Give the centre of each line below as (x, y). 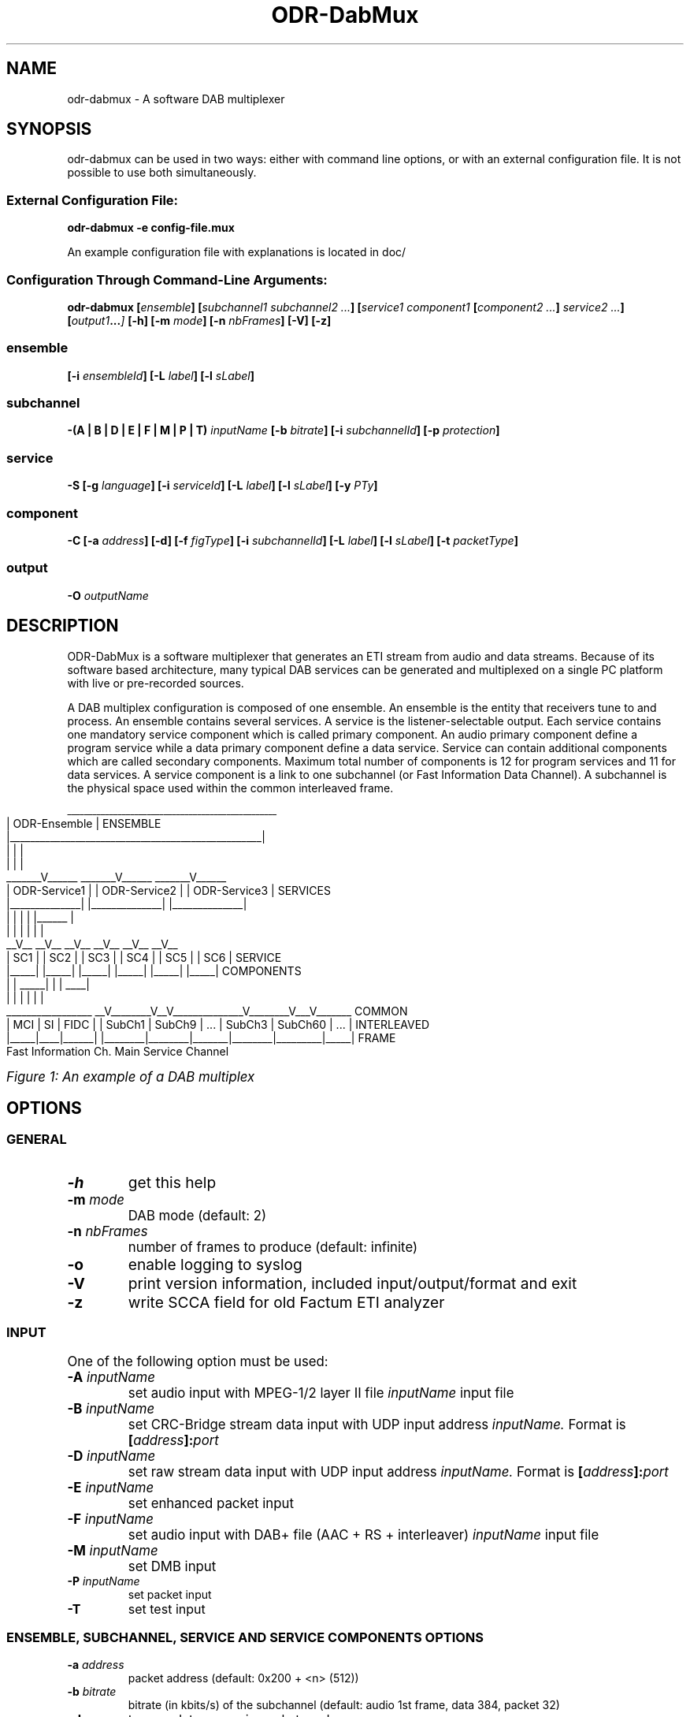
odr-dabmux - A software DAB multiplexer (176, 99)
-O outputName (108, 595)
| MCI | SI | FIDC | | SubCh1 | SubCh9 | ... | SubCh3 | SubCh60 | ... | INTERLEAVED (218, 1024)
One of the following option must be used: (198, 1361)
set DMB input (172, 1566)
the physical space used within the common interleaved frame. (230, 788)
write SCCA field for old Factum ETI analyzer (286, 1302)
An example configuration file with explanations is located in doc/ (237, 252)
